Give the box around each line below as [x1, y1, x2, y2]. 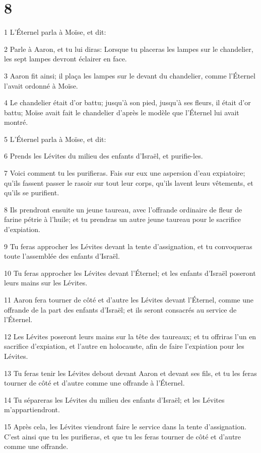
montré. [4, 117, 28, 127]
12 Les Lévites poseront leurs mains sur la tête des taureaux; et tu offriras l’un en [4, 331, 256, 341]
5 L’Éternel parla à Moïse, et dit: [4, 133, 106, 144]
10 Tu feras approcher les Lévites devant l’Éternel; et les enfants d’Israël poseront [4, 267, 256, 278]
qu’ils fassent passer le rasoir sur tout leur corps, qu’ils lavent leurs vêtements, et [4, 177, 253, 188]
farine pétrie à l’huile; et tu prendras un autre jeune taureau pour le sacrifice [4, 214, 241, 224]
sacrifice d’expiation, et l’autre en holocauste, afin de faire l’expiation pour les [4, 341, 244, 351]
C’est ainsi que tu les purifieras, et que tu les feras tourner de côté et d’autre [4, 431, 241, 441]
